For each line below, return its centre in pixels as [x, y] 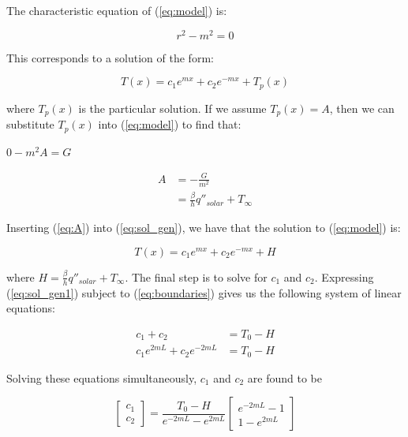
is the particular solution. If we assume [172, 108]
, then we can [362, 108]
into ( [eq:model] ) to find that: [170, 124]
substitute [30, 124]
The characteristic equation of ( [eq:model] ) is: [117, 10]
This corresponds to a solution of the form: [110, 57]
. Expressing [344, 276]
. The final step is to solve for [196, 276]
